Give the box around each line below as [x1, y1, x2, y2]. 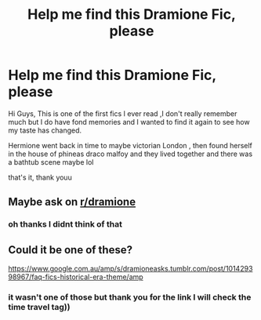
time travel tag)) [8, 301, 71, 312]
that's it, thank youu [8, 173, 72, 182]
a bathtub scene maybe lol [8, 157, 94, 166]
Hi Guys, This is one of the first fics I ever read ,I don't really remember [8, 108, 237, 118]
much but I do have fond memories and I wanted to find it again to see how [8, 117, 250, 126]
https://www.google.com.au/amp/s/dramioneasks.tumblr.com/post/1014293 [8, 264, 253, 274]
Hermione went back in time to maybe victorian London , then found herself [8, 140, 253, 150]
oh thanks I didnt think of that [8, 219, 123, 230]
